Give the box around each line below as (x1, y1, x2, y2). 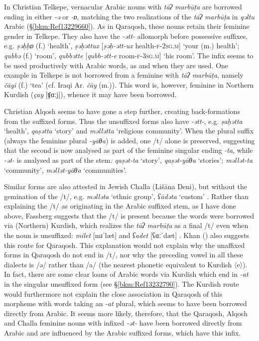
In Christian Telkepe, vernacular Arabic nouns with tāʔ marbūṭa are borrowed (4, 1, 242, 11)
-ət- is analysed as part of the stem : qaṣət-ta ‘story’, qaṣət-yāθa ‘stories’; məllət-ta (4, 154, 253, 165)
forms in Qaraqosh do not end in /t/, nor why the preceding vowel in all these (4, 249, 243, 260)
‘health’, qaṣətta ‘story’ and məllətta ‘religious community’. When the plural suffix (4, 125, 254, 136)
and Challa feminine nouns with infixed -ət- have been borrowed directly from (4, 318, 242, 328)
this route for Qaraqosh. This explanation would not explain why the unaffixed (4, 239, 245, 250)
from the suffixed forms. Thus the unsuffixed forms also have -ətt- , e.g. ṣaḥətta (4, 115, 243, 126)
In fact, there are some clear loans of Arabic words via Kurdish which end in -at (4, 269, 249, 279)
